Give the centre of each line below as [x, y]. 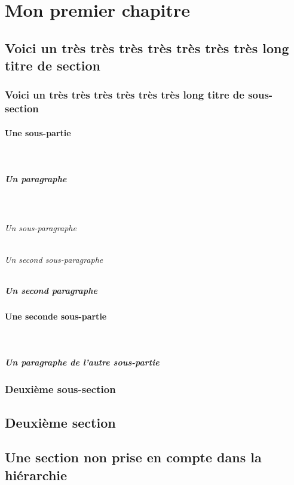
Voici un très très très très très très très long [147, 47]
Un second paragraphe [51, 290]
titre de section [53, 65]
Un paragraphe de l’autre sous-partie [82, 362]
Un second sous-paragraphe [54, 259]
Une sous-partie [38, 132]
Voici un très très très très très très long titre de [125, 95]
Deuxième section [60, 422]
